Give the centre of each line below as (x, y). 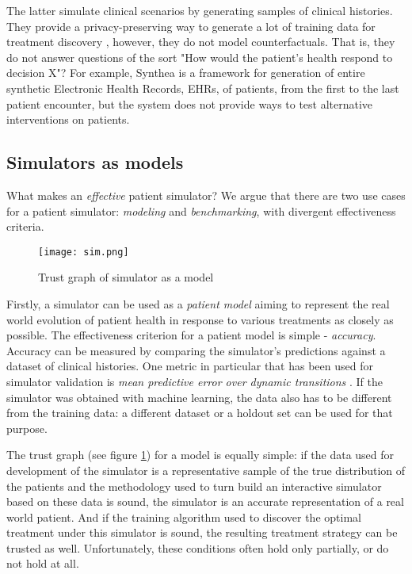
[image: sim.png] (84, 252)
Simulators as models (95, 162)
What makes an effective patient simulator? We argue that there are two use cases (206, 195)
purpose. (27, 428)
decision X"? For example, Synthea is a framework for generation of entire (186, 73)
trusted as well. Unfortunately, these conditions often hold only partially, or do (198, 547)
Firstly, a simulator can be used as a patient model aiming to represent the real (198, 303)
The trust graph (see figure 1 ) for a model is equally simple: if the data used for (200, 455)
